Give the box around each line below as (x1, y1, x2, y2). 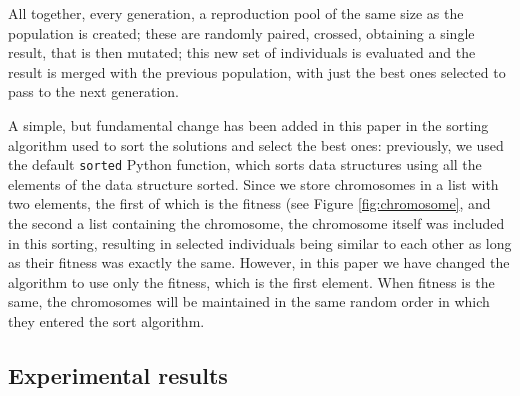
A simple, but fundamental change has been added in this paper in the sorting (8, 114, 489, 135)
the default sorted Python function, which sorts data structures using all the (8, 154, 482, 175)
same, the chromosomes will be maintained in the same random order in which (8, 291, 490, 312)
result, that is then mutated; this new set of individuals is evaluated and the (8, 42, 476, 63)
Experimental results (8, 359, 228, 390)
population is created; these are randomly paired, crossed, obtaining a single (8, 22, 475, 43)
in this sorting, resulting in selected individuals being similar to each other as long (8, 232, 512, 253)
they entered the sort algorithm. (8, 310, 205, 331)
